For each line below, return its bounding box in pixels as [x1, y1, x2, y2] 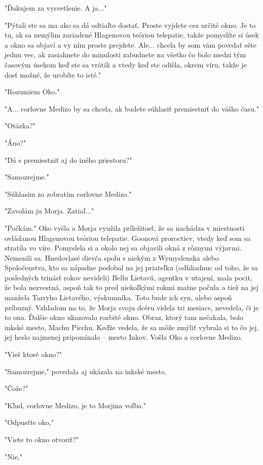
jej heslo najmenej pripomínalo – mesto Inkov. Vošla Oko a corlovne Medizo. [5, 332, 243, 342]
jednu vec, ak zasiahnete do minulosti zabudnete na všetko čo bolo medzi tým [5, 49, 246, 60]
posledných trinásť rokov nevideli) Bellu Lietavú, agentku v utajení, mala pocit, [5, 272, 252, 282]
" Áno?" [5, 137, 26, 148]
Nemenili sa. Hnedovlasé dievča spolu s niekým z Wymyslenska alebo [5, 252, 219, 263]
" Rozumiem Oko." [5, 86, 60, 97]
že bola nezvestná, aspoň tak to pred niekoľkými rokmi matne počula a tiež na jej [5, 282, 258, 293]
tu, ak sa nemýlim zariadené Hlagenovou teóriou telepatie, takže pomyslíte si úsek [5, 29, 259, 40]
